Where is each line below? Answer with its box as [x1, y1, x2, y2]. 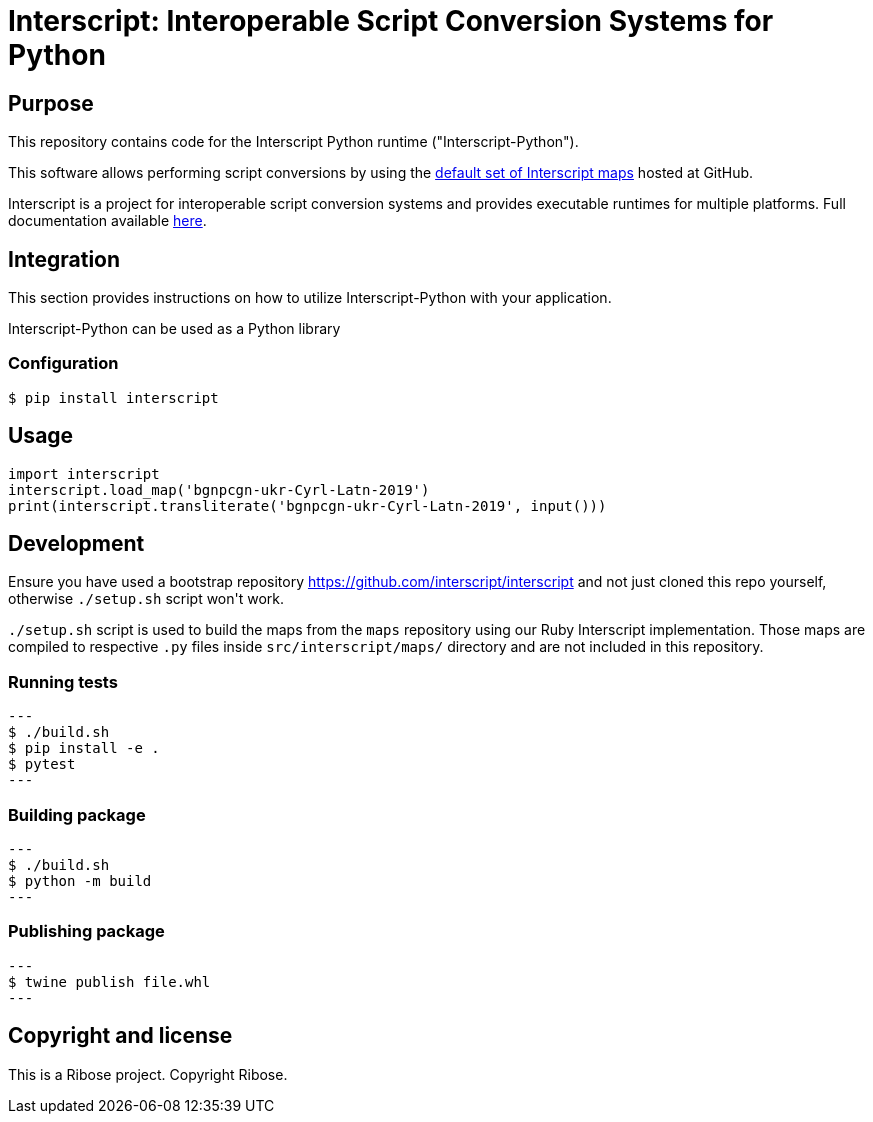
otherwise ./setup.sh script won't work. [8, 590, 285, 608]
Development [8, 531, 145, 557]
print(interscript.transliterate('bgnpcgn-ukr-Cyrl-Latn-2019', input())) [8, 497, 607, 514]
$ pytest [8, 756, 76, 773]
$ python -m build [8, 872, 152, 889]
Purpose [8, 90, 94, 116]
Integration [8, 246, 121, 272]
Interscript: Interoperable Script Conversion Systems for [8, 4, 774, 38]
